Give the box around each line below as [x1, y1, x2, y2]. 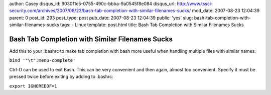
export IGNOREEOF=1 [9, 83, 57, 89]
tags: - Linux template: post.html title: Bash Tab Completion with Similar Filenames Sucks [60, 22, 244, 28]
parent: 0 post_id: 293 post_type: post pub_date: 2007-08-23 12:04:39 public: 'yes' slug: [9, 15, 193, 21]
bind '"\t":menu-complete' [9, 58, 76, 63]
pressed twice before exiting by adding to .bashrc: [9, 73, 114, 80]
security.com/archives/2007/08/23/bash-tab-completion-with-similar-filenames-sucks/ [9, 8, 191, 14]
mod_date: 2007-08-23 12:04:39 [192, 8, 260, 14]
